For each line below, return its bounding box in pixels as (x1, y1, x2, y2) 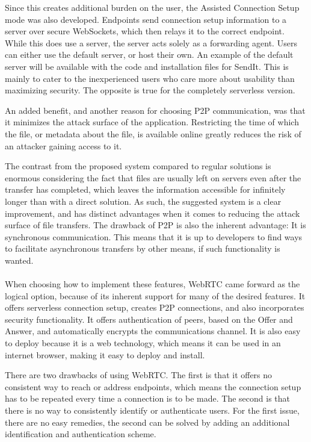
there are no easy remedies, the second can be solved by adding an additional (5, 416, 290, 428)
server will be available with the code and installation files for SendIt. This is (5, 60, 289, 72)
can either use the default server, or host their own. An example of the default (5, 48, 294, 61)
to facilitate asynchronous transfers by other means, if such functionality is (5, 242, 280, 255)
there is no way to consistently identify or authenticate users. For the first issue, (5, 404, 300, 416)
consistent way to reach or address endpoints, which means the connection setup (5, 380, 301, 393)
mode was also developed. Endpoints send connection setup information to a (5, 13, 287, 25)
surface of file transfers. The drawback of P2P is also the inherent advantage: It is (5, 219, 306, 231)
